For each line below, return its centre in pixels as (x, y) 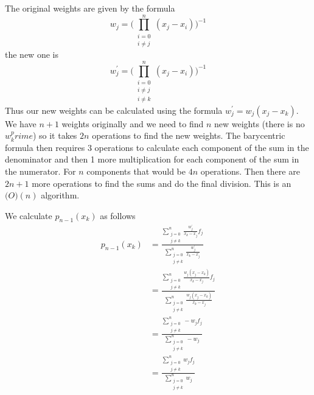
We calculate (29, 215)
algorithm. (60, 195)
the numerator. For (40, 171)
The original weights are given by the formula (90, 8)
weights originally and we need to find (133, 123)
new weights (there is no (260, 123)
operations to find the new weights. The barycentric (189, 135)
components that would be (136, 171)
